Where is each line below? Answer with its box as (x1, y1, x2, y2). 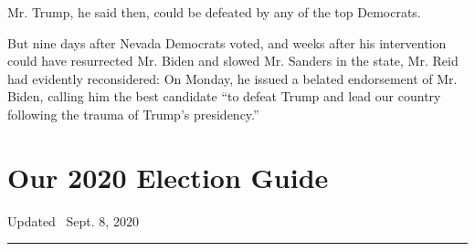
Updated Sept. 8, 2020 (7, 211, 139, 230)
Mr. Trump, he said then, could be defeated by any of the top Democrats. (7, 3, 421, 21)
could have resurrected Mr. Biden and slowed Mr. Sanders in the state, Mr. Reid (7, 51, 459, 70)
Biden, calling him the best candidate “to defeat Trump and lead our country (7, 87, 441, 106)
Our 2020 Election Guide (7, 158, 329, 195)
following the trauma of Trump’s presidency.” (7, 104, 259, 123)
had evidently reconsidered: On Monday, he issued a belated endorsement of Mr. (7, 68, 458, 88)
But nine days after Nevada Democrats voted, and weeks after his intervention (7, 33, 447, 52)
